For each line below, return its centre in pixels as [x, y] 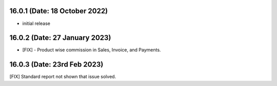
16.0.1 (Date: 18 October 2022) [59, 11]
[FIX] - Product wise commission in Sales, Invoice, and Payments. [92, 50]
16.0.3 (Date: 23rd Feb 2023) [56, 64]
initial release [36, 23]
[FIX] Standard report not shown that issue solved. [63, 77]
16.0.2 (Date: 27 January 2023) [60, 38]
